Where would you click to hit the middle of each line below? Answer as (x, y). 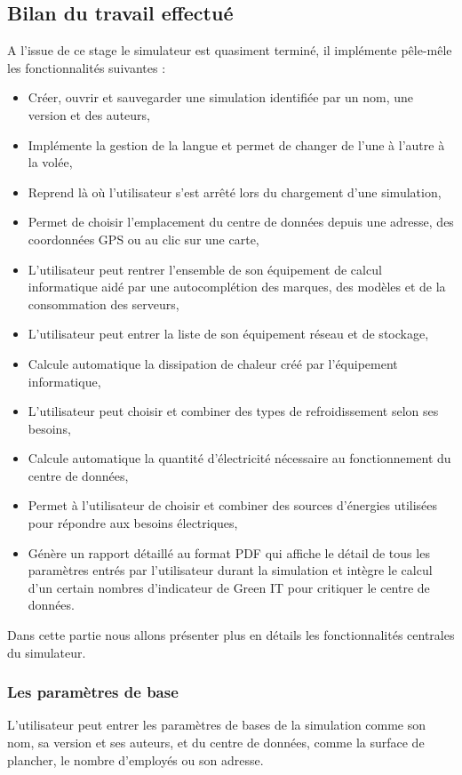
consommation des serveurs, (104, 304)
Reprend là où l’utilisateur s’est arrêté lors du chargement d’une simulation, (235, 192)
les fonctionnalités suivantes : (87, 67)
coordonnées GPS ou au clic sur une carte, (143, 239)
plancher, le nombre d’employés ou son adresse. (135, 759)
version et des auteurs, (89, 114)
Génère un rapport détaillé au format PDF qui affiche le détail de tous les (229, 552)
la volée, (50, 162)
